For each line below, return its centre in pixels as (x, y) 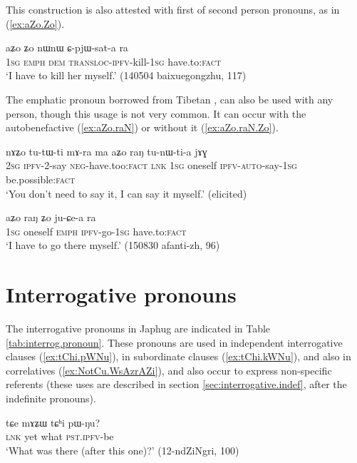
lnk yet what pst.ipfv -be (60, 436)
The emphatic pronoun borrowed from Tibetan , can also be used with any (170, 99)
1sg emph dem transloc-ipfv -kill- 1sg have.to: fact (114, 61)
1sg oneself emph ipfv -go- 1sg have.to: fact (96, 231)
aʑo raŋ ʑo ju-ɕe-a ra (51, 217)
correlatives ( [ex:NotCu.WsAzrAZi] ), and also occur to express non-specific (169, 370)
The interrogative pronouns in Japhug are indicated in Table (138, 329)
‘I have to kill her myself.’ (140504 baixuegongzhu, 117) (126, 75)
